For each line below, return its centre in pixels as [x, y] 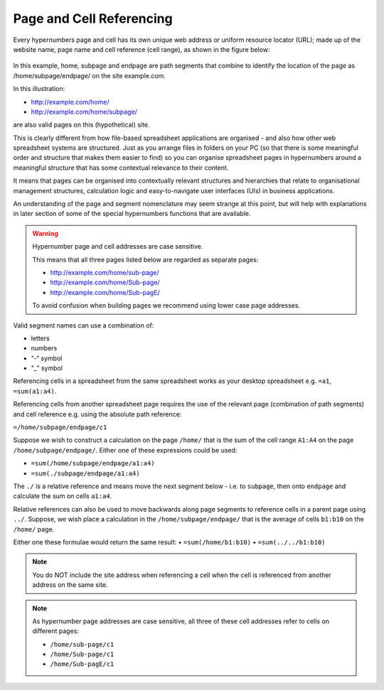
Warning [45, 233]
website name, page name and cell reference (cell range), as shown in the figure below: [142, 49]
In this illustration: [39, 89]
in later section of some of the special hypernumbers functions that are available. [132, 214]
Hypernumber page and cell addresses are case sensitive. [118, 247]
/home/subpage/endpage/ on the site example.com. [90, 75]
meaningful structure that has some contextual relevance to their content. [121, 168]
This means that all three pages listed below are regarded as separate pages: [145, 259]
